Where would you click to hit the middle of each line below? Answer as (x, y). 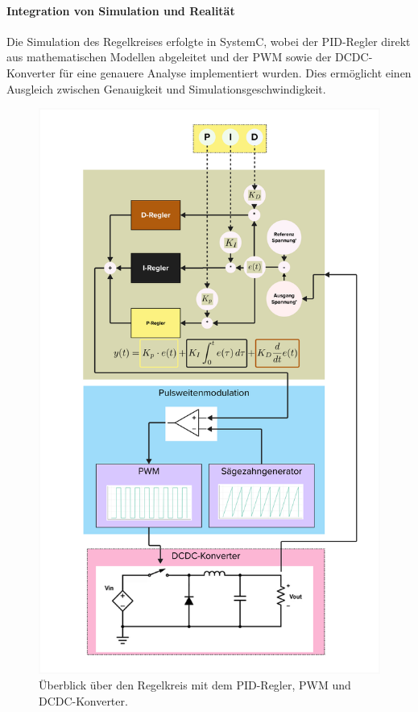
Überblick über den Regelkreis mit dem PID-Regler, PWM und (195, 685)
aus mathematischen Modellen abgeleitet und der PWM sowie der (169, 57)
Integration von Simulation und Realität (121, 10)
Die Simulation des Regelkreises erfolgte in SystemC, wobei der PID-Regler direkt (209, 41)
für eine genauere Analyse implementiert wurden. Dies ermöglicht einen (235, 72)
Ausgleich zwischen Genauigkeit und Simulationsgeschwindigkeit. (166, 88)
